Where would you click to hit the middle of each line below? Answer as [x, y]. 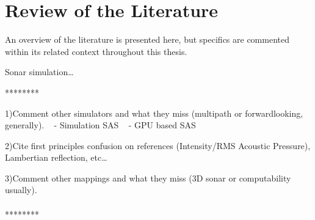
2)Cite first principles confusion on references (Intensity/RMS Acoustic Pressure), [158, 145]
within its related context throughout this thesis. [96, 51]
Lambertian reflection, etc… [56, 157]
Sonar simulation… [39, 72]
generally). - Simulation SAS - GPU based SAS [100, 125]
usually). [21, 190]
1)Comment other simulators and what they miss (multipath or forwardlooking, [154, 113]
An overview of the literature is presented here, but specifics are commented [147, 39]
